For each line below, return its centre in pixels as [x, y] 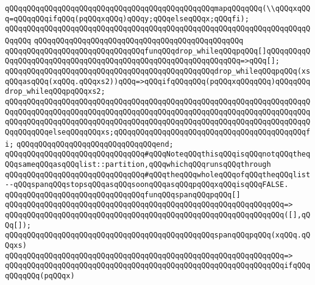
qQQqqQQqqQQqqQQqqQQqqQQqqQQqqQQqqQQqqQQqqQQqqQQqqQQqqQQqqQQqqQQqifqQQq [158, 266]
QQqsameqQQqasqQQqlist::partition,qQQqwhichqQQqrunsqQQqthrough [138, 164]
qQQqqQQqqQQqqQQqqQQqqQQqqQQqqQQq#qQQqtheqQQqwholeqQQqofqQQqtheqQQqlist [158, 174]
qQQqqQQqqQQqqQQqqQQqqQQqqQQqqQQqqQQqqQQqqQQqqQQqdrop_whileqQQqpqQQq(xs [158, 71]
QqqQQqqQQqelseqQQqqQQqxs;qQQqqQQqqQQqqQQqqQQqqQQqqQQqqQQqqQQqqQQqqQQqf [158, 132]
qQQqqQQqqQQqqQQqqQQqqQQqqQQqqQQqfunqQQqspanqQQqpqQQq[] [123, 195]
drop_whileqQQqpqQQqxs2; [55, 92]
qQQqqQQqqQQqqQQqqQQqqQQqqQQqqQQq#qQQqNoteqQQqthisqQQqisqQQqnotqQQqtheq [158, 154]
